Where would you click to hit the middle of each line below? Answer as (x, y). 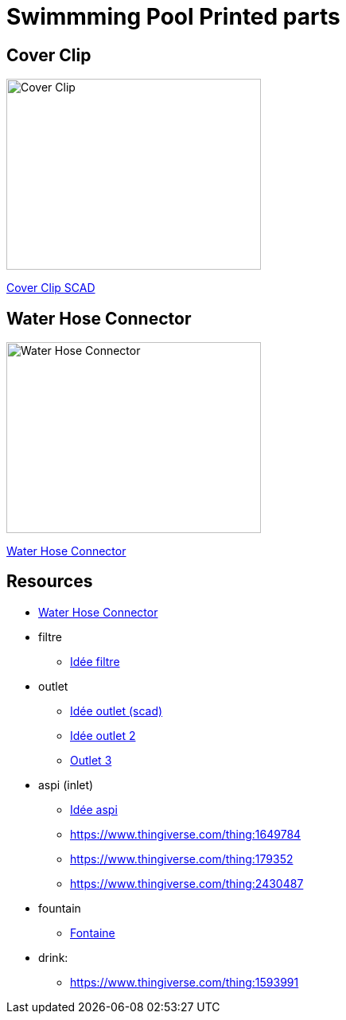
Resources (50, 582)
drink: (53, 957)
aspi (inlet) (66, 784)
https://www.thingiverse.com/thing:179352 (182, 858)
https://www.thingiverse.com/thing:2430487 (187, 883)
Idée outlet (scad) (117, 710)
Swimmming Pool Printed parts (173, 17)
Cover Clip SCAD (51, 288)
